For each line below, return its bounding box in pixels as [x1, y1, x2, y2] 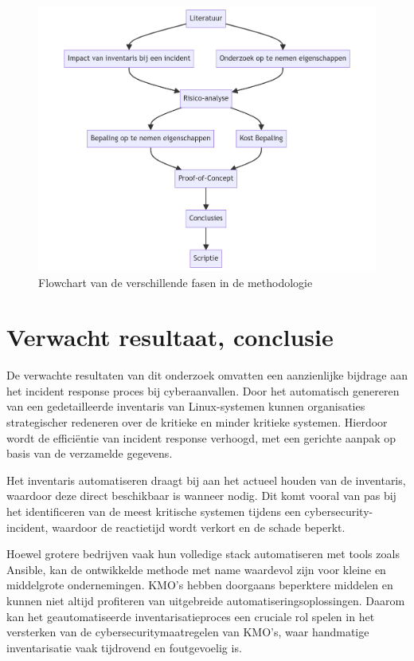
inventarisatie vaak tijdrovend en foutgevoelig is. [6, 639, 242, 655]
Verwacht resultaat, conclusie [6, 321, 334, 353]
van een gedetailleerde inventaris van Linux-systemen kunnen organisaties [6, 398, 365, 415]
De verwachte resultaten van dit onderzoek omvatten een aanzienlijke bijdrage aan [6, 367, 408, 384]
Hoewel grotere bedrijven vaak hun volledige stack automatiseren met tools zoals [6, 545, 400, 562]
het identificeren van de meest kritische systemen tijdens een [6, 503, 301, 520]
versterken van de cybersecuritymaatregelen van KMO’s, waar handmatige [6, 624, 369, 640]
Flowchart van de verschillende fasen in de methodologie [38, 273, 313, 290]
